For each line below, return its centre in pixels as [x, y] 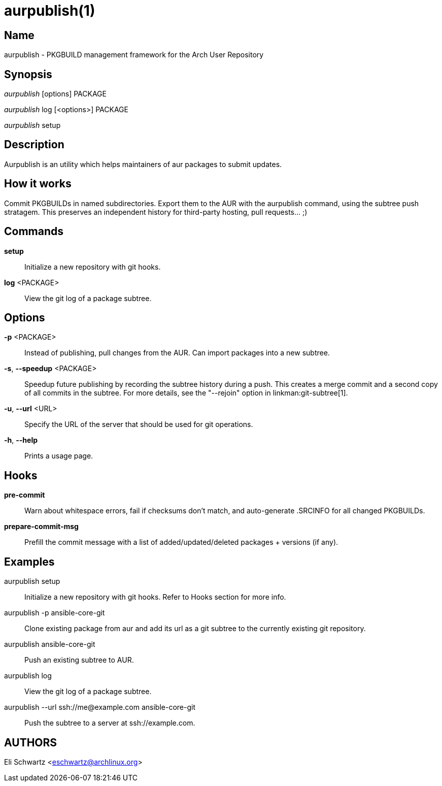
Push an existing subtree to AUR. [79, 660]
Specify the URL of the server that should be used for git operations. [139, 424]
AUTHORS [31, 742]
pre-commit [25, 495]
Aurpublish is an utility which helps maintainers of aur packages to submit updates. [143, 164]
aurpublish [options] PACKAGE [55, 94]
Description [34, 145]
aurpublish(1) [50, 11]
